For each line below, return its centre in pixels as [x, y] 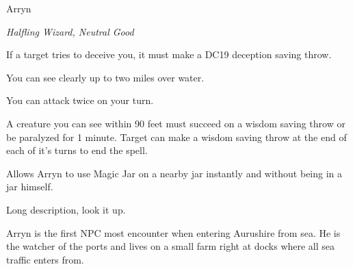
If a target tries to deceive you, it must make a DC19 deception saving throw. [169, 54]
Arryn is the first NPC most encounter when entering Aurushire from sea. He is [173, 232]
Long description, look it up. [66, 209]
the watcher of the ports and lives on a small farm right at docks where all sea [171, 246]
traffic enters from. [45, 259]
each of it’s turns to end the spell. [77, 150]
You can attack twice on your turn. [80, 100]
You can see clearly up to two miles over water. [105, 77]
